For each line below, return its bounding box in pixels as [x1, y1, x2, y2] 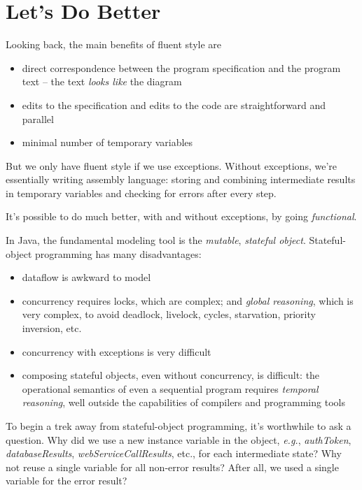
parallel [22, 111, 54, 126]
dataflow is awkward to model [22, 270, 151, 284]
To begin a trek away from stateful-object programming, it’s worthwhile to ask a [6, 419, 351, 433]
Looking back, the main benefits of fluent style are [6, 37, 221, 52]
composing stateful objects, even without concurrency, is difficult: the [22, 368, 320, 382]
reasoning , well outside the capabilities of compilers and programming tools [22, 395, 345, 410]
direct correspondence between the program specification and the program [22, 60, 341, 75]
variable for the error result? [6, 473, 127, 488]
